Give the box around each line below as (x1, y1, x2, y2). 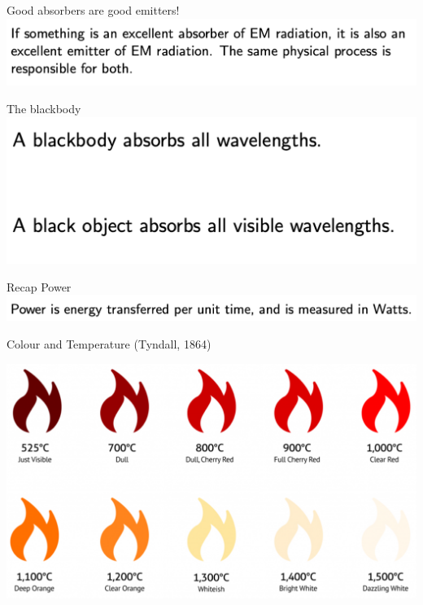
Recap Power (7, 278, 72, 295)
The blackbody (7, 99, 81, 116)
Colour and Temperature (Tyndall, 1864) (7, 335, 211, 352)
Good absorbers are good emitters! (7, 2, 180, 18)
